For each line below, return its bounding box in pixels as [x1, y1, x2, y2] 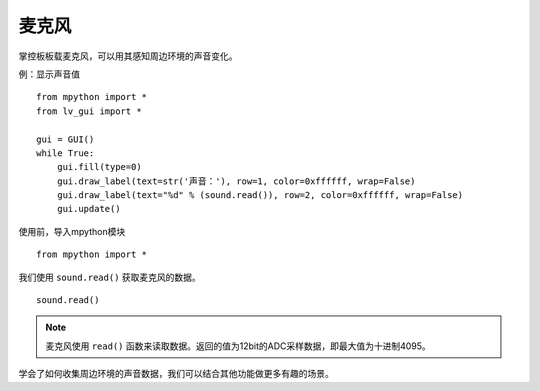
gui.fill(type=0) [56, 161, 142, 173]
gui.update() [56, 203, 121, 215]
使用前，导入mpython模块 [18, 225, 126, 237]
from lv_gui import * [36, 105, 142, 117]
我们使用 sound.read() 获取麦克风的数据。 [18, 271, 202, 283]
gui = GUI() [36, 133, 95, 145]
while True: [36, 147, 95, 159]
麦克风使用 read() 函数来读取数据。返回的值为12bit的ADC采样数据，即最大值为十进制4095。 [45, 340, 432, 352]
